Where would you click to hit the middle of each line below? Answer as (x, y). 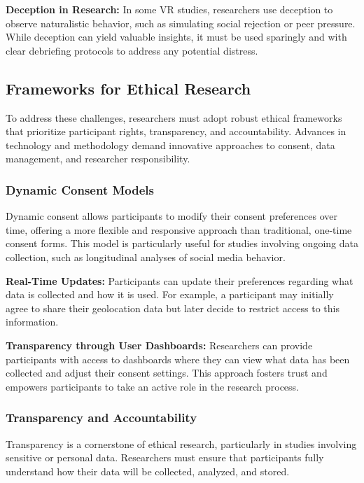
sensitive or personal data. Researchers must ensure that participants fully (165, 457)
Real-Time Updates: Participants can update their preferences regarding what (180, 280)
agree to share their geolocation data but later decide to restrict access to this (173, 308)
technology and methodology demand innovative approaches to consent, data (170, 145)
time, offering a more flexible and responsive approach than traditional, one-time (179, 229)
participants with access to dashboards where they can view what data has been (178, 359)
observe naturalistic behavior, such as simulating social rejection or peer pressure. (181, 23)
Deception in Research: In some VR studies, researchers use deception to (169, 9)
